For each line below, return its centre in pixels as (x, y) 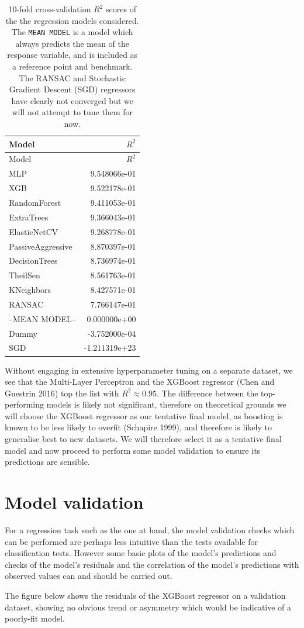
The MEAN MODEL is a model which (72, 32)
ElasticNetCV (34, 231)
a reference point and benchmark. (72, 66)
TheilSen (25, 275)
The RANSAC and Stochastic (72, 77)
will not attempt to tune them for (72, 112)
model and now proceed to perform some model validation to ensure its (133, 450)
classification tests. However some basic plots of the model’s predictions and (141, 553)
